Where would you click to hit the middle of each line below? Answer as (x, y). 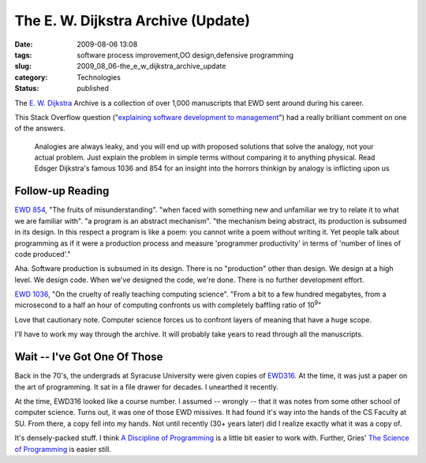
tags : (23, 55)
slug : (23, 66)
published (93, 88)
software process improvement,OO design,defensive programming (185, 55)
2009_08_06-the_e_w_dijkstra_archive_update (151, 66)
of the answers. (40, 128)
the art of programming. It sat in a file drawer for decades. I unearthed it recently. (147, 386)
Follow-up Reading (62, 191)
